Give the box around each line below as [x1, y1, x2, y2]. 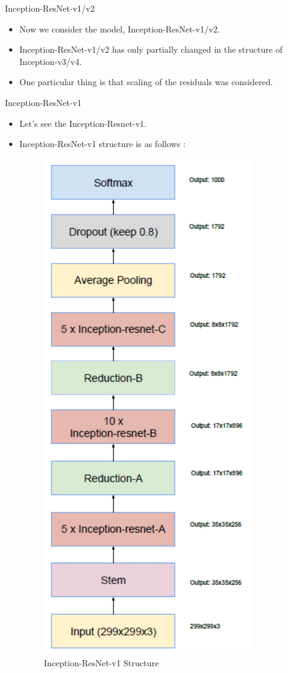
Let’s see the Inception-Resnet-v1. [19, 116, 147, 129]
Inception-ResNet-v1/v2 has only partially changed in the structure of [19, 43, 282, 56]
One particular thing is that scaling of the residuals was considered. [19, 75, 273, 88]
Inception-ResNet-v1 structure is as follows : [19, 137, 186, 150]
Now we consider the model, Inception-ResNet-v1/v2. [19, 22, 220, 35]
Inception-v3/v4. [19, 55, 82, 67]
